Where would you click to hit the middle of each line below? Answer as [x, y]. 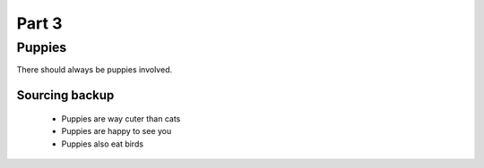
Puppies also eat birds [102, 144]
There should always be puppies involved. [95, 70]
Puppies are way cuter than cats [121, 118]
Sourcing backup [65, 95]
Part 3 [39, 23]
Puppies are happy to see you [117, 131]
